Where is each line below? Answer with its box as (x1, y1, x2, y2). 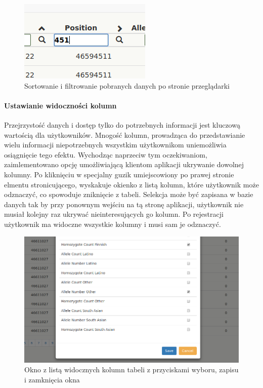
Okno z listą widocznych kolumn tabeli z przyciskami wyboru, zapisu (24, 364, 239, 375)
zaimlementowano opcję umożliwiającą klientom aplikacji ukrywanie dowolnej (4, 159, 244, 170)
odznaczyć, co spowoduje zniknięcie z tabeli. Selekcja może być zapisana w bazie (4, 189, 253, 200)
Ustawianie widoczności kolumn (4, 100, 117, 110)
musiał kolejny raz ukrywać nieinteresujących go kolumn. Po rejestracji (4, 209, 224, 219)
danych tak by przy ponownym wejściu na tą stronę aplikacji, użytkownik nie (4, 199, 244, 209)
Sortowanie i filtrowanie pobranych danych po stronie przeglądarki (24, 80, 230, 91)
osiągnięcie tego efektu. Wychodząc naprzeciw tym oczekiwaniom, (4, 149, 207, 160)
